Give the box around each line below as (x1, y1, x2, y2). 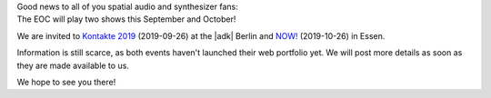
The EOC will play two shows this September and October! (16, 14, 236, 24)
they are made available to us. (16, 60, 129, 71)
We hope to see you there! (16, 76, 116, 87)
